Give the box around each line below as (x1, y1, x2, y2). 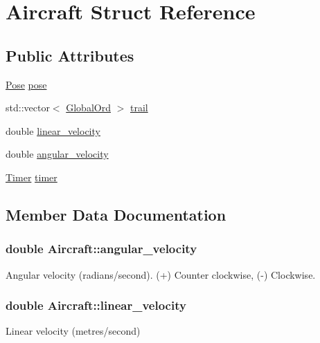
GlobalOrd (66, 100, 111, 115)
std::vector (6, 100, 50, 115)
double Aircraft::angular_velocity (6, 240, 197, 257)
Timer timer (6, 169, 57, 184)
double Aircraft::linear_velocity (6, 297, 186, 314)
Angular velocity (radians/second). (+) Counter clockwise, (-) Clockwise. (6, 267, 316, 281)
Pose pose (6, 77, 47, 91)
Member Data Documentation (6, 203, 226, 225)
